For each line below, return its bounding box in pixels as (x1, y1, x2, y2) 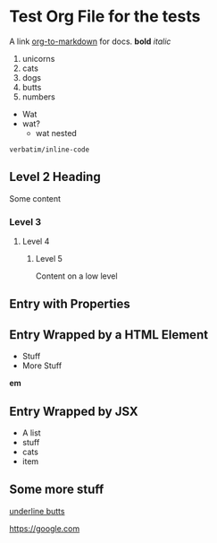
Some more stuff (9, 482, 104, 497)
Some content (9, 193, 61, 203)
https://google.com (9, 522, 80, 534)
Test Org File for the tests (9, 6, 201, 27)
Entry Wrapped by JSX (9, 403, 138, 418)
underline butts (9, 505, 65, 516)
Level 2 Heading (9, 169, 101, 185)
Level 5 (35, 254, 63, 264)
